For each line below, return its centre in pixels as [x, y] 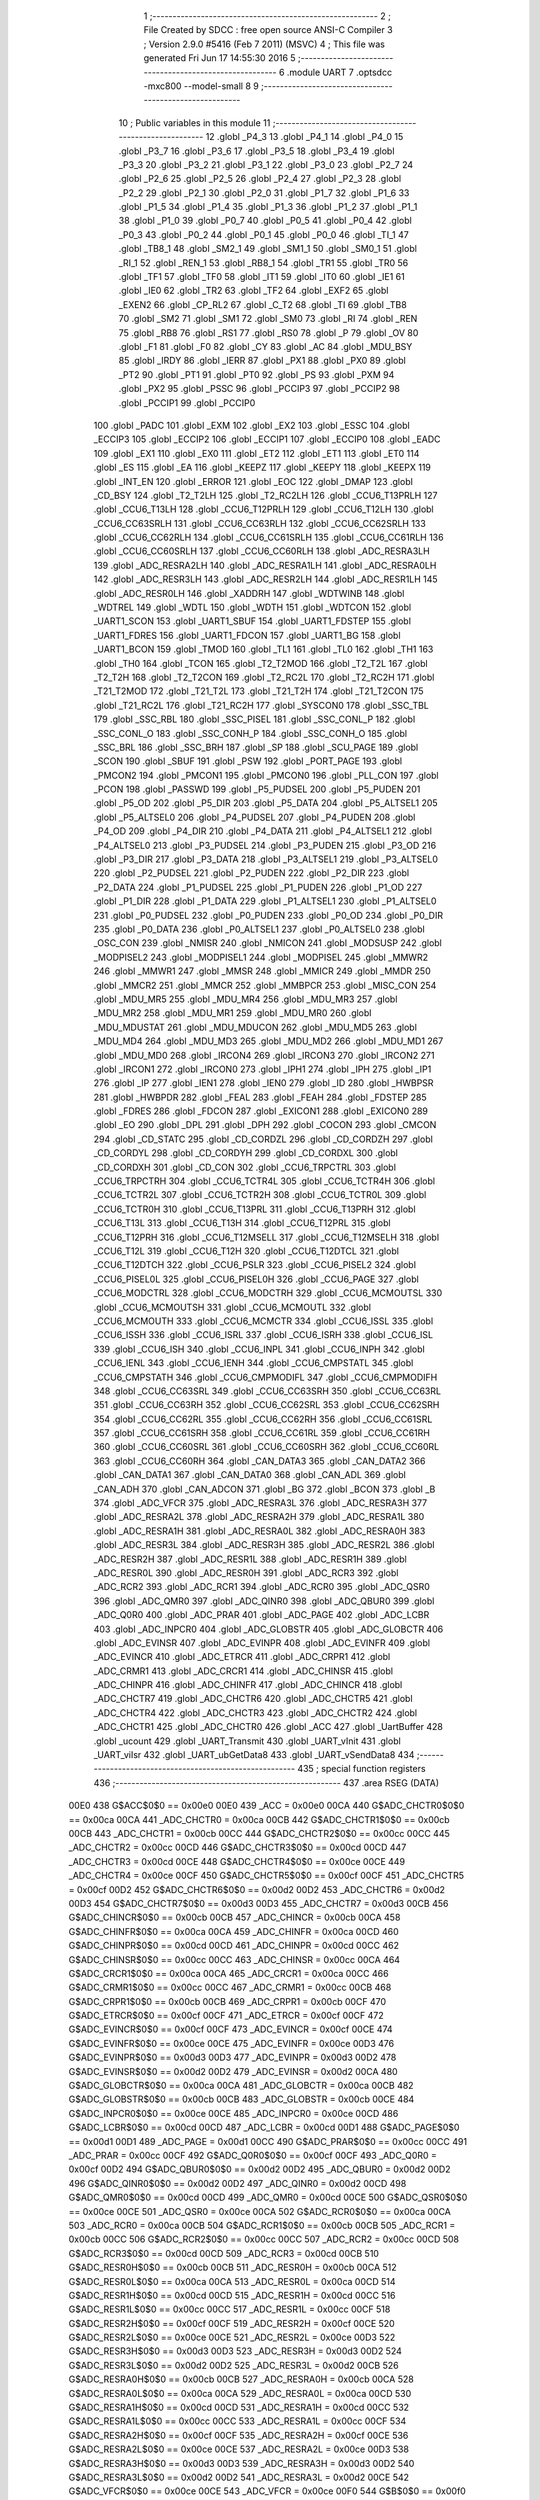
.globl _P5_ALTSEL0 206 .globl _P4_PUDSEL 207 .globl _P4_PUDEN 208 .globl [254, 817]
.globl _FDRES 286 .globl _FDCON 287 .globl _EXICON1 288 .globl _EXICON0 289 [261, 1111]
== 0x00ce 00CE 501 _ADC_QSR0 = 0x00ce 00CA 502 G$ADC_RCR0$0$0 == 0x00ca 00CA [260, 2211]
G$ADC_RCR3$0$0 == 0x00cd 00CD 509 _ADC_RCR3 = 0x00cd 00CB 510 [224, 2253]
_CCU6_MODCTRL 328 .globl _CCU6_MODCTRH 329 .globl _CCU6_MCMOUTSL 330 [268, 1293]
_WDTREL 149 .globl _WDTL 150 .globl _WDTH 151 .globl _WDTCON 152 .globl [252, 607]
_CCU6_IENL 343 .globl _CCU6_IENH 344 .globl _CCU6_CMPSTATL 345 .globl [253, 1363]
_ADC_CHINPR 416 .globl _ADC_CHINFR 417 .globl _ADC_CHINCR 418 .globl [248, 1685]
